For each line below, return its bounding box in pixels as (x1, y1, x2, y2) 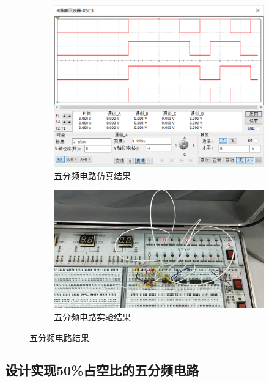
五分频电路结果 (29, 331, 89, 343)
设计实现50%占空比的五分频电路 (5, 361, 199, 380)
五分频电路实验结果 (54, 310, 131, 323)
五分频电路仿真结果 (54, 169, 131, 182)
